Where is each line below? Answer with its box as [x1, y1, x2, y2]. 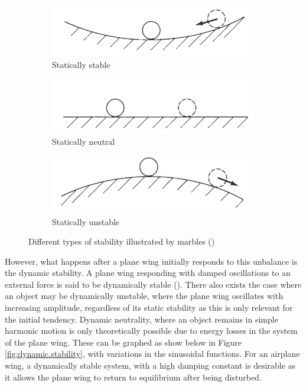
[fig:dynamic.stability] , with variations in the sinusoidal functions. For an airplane [5, 347, 300, 360]
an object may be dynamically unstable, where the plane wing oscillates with [5, 290, 284, 302]
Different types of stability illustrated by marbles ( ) [28, 235, 215, 248]
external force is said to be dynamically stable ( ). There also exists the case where [5, 278, 302, 290]
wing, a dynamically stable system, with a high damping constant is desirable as [5, 359, 296, 372]
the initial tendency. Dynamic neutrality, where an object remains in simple [5, 313, 278, 325]
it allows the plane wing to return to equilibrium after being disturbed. [5, 370, 262, 383]
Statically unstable [52, 215, 120, 227]
